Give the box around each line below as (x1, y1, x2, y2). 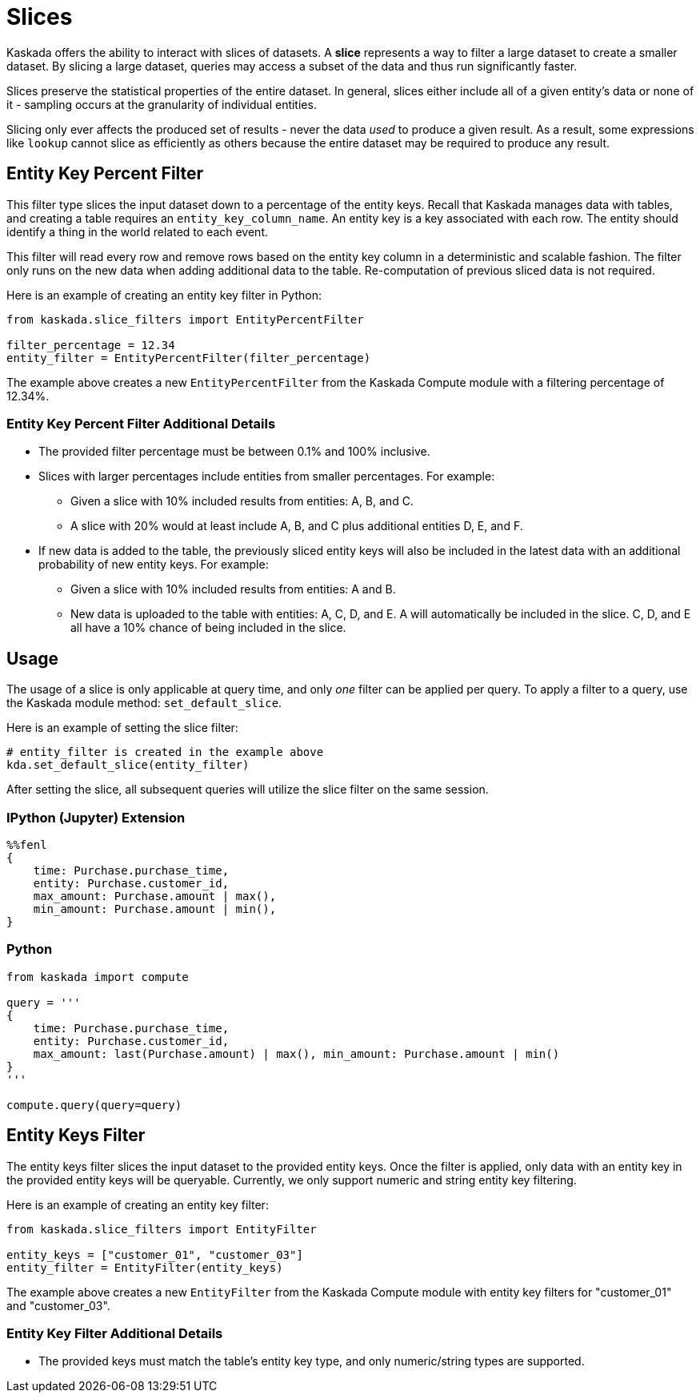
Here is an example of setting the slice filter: (6, 721, 238, 735)
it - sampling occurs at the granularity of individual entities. (6, 97, 317, 111)
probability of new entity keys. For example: (38, 557, 269, 572)
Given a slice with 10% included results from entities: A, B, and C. (70, 494, 414, 509)
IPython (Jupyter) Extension (6, 809, 186, 826)
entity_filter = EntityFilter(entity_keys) (6, 1260, 283, 1274)
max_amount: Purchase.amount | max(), (33, 889, 277, 903)
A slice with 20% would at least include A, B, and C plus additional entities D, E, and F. (70, 519, 523, 533)
